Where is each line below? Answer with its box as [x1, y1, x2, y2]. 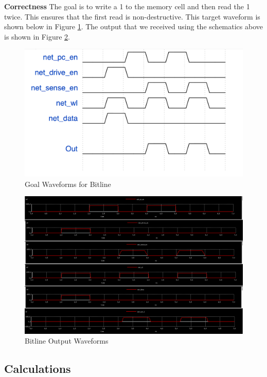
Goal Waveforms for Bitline [25, 178, 111, 189]
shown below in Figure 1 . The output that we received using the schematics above [4, 21, 263, 32]
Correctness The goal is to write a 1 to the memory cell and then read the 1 [4, 1, 250, 11]
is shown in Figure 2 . [4, 31, 70, 42]
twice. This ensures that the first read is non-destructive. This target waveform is [4, 11, 260, 22]
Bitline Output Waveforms [25, 335, 109, 346]
